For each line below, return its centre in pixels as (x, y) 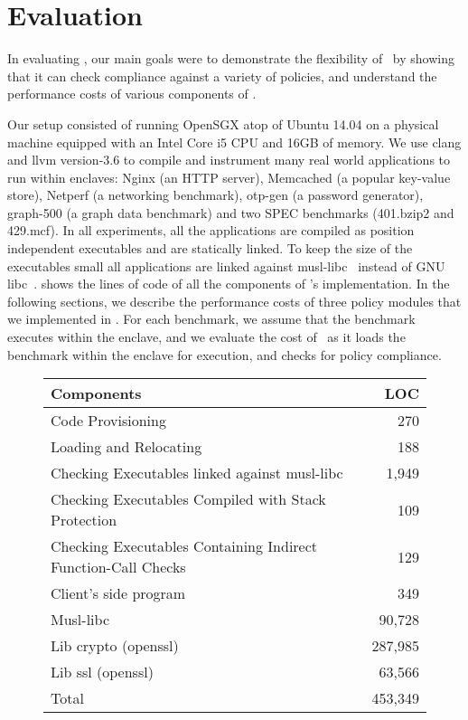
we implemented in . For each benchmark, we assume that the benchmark (211, 319)
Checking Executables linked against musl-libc (197, 473)
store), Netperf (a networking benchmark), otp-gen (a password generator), (215, 195)
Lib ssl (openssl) (102, 672)
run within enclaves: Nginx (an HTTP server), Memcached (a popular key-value (229, 177)
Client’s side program (118, 593)
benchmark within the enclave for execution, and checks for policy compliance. (225, 354)
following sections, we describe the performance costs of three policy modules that (234, 301)
